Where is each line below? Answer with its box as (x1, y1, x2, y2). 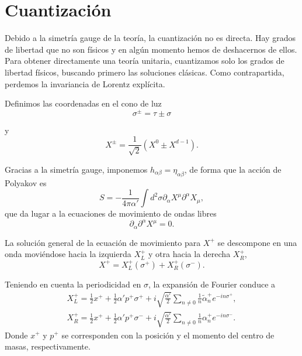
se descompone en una (217, 236, 297, 248)
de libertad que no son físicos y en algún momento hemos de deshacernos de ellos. (5, 43, 297, 55)
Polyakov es (5, 176, 47, 189)
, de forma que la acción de (184, 163, 282, 175)
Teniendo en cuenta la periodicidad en (5, 278, 141, 290)
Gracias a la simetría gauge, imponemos (5, 163, 148, 175)
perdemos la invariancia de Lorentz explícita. (5, 77, 165, 90)
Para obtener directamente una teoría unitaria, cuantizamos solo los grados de (5, 54, 284, 67)
